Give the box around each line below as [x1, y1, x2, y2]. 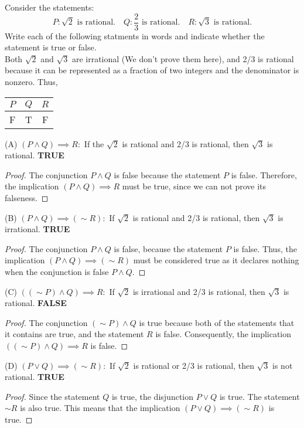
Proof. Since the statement [5, 390, 100, 402]
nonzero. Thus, [5, 76, 58, 88]
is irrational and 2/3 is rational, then [132, 285, 265, 297]
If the [84, 137, 104, 150]
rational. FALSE [5, 297, 67, 309]
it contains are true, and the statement [5, 328, 144, 340]
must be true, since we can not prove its [122, 180, 267, 192]
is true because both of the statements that [139, 316, 295, 328]
